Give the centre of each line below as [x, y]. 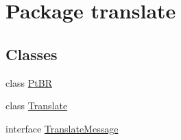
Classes [32, 54]
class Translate [37, 106]
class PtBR [29, 82]
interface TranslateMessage [62, 128]
